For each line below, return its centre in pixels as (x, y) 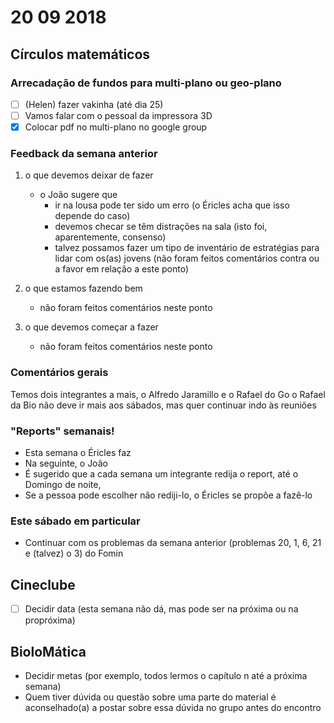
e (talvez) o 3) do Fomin (74, 553)
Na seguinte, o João (66, 463)
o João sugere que (78, 195)
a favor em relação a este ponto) (122, 269)
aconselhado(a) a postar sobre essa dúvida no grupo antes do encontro (173, 707)
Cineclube (43, 584)
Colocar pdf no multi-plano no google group (116, 127)
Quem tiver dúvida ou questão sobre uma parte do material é (150, 697)
